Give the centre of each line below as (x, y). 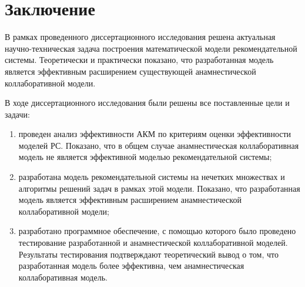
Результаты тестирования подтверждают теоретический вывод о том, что (148, 254)
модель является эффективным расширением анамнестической (130, 200)
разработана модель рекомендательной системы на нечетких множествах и (152, 177)
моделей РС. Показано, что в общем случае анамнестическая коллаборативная (159, 145)
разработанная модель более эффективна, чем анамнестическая (131, 266)
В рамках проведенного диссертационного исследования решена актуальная (140, 37)
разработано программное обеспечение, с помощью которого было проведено (157, 231)
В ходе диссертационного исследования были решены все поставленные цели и (147, 103)
